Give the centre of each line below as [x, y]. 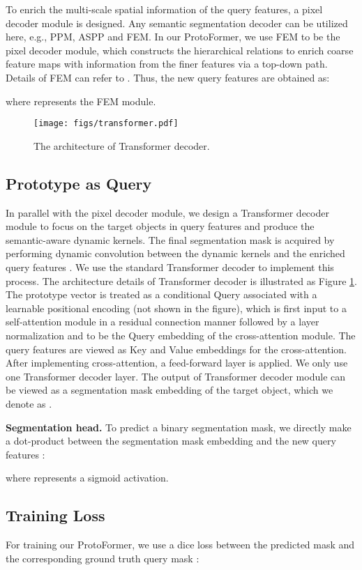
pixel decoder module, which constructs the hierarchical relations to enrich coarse [180, 50]
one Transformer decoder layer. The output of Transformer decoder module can [176, 376]
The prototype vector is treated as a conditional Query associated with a [161, 294]
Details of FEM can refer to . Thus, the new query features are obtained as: [168, 77]
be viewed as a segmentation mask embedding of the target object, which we [169, 390]
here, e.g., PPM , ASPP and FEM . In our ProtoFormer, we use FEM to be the [173, 37]
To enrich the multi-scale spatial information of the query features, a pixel [164, 9]
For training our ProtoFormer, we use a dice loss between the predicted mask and [180, 545]
